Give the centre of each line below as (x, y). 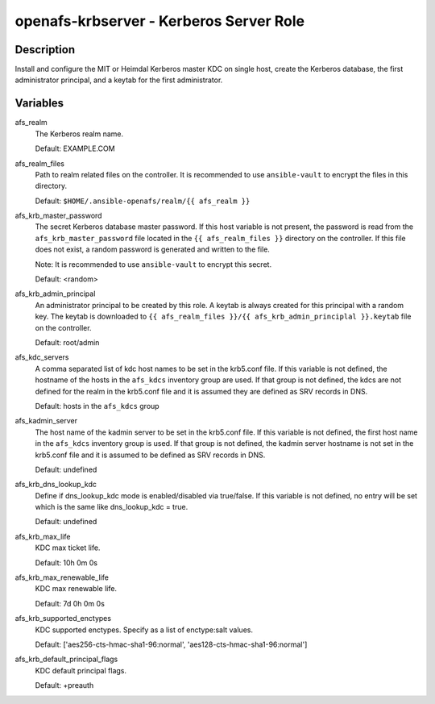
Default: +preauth (64, 685)
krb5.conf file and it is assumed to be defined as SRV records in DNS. (150, 455)
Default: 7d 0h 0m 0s (70, 603)
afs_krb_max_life (43, 536)
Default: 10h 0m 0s (66, 562)
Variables (39, 104)
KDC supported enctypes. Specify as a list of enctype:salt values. (144, 630)
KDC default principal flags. (81, 670)
